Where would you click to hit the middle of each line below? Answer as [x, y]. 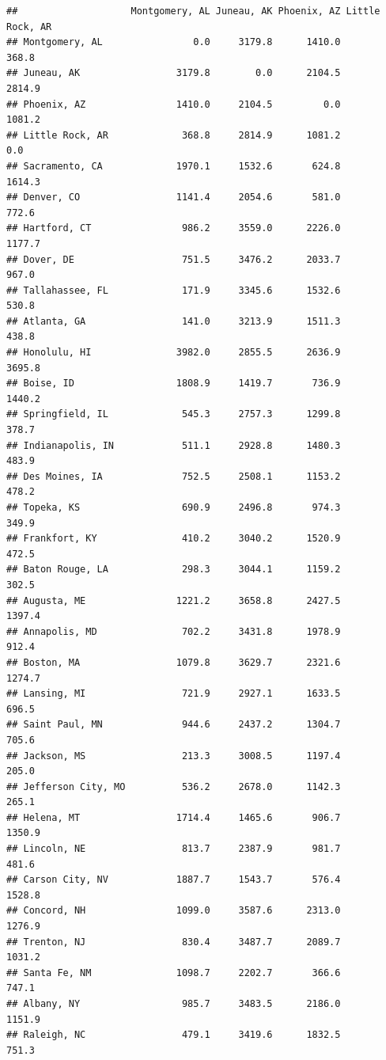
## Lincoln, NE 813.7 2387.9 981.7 [174, 849]
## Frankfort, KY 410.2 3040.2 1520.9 [174, 539]
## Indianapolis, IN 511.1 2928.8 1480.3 [174, 445]
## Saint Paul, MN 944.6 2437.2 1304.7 [174, 725]
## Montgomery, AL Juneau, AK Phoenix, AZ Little [193, 11]
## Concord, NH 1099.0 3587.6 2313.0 [174, 911]
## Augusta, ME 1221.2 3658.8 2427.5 [174, 600]
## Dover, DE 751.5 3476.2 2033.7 [174, 259]
